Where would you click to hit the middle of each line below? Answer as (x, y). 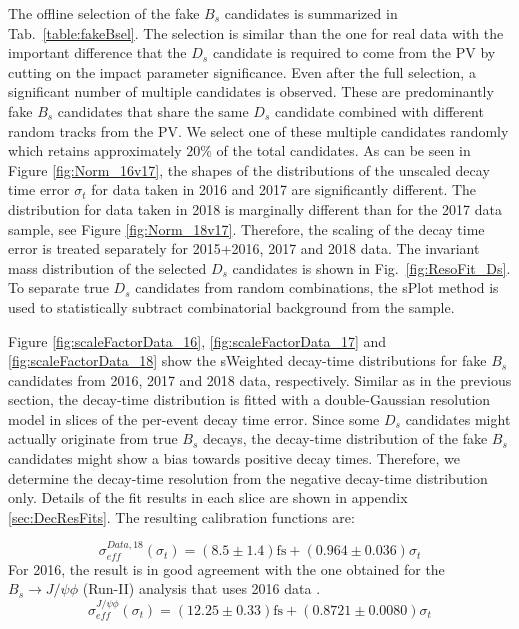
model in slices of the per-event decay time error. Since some (194, 418)
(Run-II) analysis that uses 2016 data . (201, 588)
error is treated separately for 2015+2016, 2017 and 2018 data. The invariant (244, 248)
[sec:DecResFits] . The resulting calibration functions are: (181, 516)
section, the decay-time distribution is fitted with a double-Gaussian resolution (249, 399)
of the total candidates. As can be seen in (343, 150)
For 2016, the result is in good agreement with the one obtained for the (226, 568)
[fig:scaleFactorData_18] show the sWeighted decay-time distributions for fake (247, 360)
